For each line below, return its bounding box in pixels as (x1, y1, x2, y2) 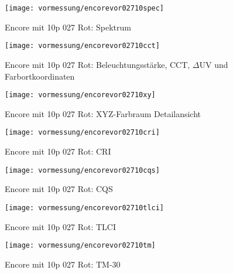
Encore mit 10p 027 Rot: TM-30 (5, 258, 121, 270)
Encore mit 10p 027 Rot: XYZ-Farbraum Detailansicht (5, 107, 201, 119)
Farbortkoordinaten (5, 70, 75, 82)
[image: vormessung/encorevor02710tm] (5, 241, 156, 250)
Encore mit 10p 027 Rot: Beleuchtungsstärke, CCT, (5, 58, 190, 70)
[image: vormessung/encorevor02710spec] (5, 4, 165, 12)
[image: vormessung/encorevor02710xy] (5, 91, 156, 100)
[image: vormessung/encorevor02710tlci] (5, 203, 165, 212)
